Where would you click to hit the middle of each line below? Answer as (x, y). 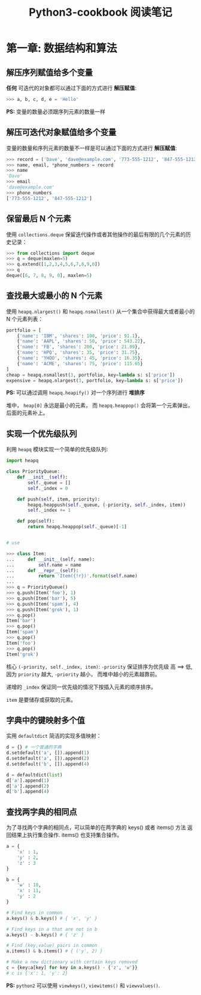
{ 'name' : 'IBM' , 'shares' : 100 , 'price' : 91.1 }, (79, 336)
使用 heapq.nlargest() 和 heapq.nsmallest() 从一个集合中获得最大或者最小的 (100, 311)
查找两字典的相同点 (42, 812)
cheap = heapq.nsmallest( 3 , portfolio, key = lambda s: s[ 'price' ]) (91, 375)
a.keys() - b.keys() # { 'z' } (45, 935)
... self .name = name (44, 565)
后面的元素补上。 (27, 413)
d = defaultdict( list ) (34, 775)
